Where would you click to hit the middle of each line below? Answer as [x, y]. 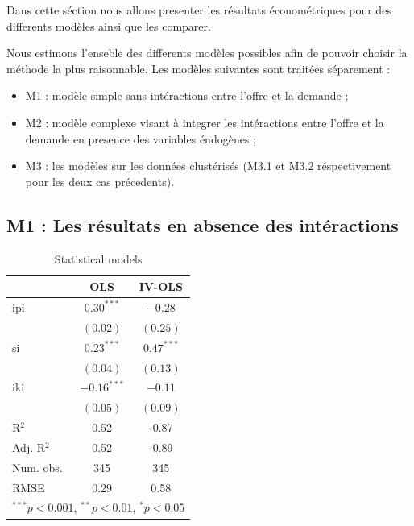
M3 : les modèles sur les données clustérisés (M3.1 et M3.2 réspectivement [208, 166]
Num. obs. [37, 467]
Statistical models [98, 258]
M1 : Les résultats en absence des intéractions [203, 224]
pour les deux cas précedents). [100, 181]
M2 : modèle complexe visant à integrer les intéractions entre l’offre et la [205, 122]
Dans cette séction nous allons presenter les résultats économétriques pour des [199, 10]
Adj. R [29, 447]
